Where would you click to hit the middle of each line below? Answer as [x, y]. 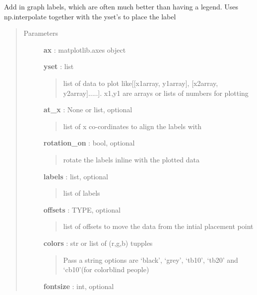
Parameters [41, 33]
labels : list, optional [76, 176]
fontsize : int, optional [79, 286]
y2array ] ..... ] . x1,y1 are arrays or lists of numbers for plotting [156, 93]
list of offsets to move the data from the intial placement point [158, 226]
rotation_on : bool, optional [89, 143]
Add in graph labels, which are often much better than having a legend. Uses [121, 6]
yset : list [59, 66]
